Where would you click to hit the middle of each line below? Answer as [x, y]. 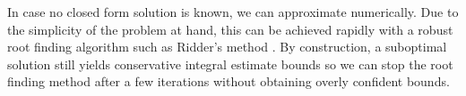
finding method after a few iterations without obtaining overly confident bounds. [229, 81]
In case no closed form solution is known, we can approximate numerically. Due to [233, 12]
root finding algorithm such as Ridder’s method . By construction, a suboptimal [227, 47]
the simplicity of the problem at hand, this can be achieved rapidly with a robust [230, 29]
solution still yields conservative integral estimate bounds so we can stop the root [230, 64]
